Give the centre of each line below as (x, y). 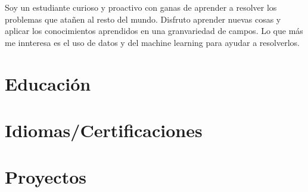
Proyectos (46, 177)
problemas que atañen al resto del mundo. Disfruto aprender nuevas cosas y (143, 19)
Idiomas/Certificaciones (104, 130)
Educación (48, 83)
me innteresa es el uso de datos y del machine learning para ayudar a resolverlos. (152, 42)
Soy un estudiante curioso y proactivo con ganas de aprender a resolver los (141, 7)
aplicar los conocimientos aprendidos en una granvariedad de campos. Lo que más (154, 31)
